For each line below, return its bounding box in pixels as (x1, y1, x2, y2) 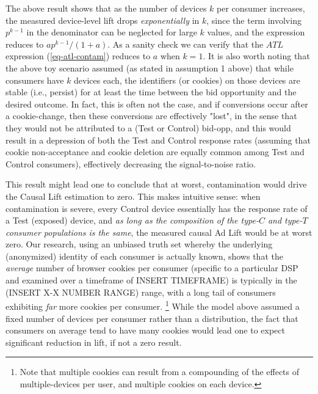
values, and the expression (207, 26, 305, 38)
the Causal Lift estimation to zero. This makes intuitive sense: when (5, 189, 261, 202)
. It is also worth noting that (203, 49, 310, 62)
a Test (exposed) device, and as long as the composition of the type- (5, 214, 259, 227)
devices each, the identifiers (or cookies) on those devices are (74, 73, 300, 86)
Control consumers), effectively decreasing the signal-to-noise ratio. (5, 157, 256, 170)
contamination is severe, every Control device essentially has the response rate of (5, 202, 308, 214)
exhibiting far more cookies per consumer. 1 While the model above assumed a (5, 298, 300, 312)
